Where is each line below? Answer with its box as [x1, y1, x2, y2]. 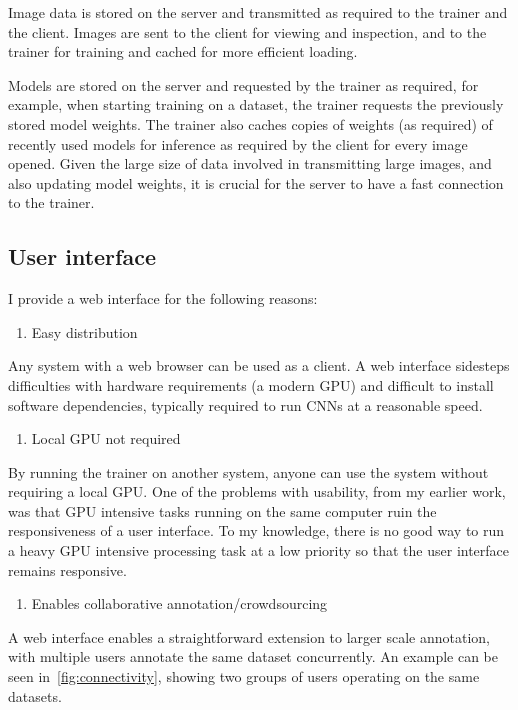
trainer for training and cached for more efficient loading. [8, 41, 358, 62]
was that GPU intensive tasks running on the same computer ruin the [8, 500, 437, 521]
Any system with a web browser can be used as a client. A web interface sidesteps [8, 355, 510, 376]
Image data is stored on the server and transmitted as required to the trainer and [8, 2, 508, 22]
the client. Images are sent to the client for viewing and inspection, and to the [8, 21, 487, 42]
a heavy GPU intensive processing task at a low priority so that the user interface [8, 540, 510, 561]
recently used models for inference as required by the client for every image [8, 133, 468, 154]
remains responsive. [8, 559, 127, 580]
